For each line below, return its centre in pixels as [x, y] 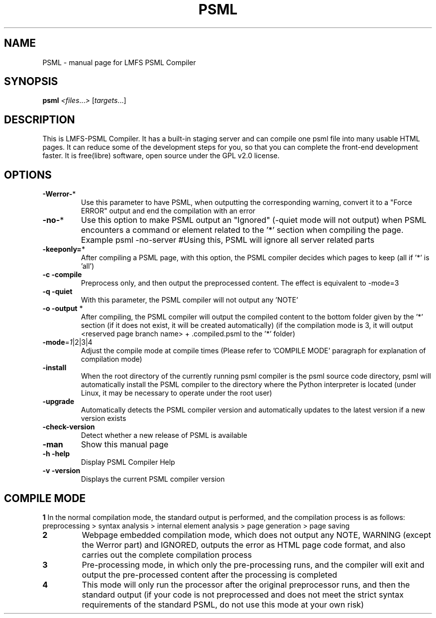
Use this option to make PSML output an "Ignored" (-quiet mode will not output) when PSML [254, 220]
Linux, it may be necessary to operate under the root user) [176, 393]
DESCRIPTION [40, 119]
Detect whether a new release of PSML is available [164, 435]
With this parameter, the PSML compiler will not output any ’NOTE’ [189, 300]
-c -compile [62, 275]
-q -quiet [57, 292]
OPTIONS [28, 175]
